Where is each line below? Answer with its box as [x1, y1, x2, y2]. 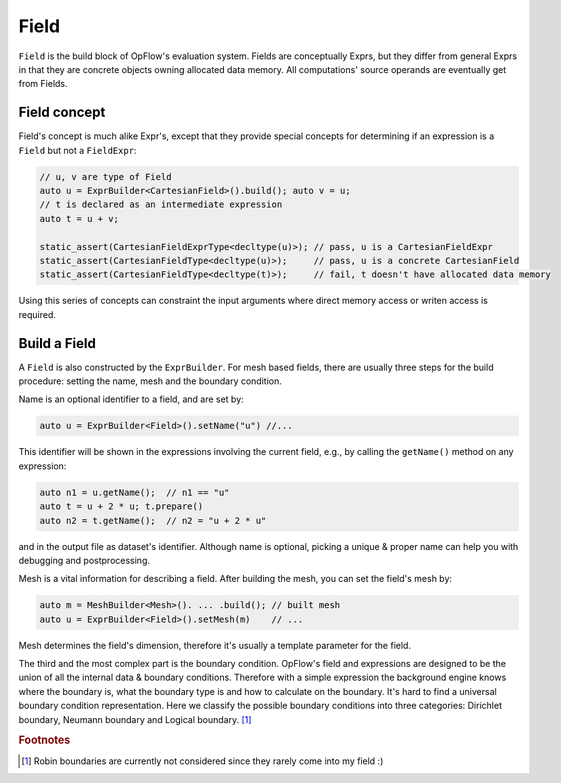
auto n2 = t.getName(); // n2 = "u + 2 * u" [39, 515, 267, 526]
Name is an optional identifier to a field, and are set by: [18, 393, 244, 405]
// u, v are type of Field [39, 171, 172, 182]
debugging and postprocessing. [18, 554, 150, 566]
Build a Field [18, 335, 97, 352]
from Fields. [18, 78, 69, 90]
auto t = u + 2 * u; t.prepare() [39, 501, 204, 512]
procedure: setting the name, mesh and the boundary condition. [18, 375, 282, 387]
